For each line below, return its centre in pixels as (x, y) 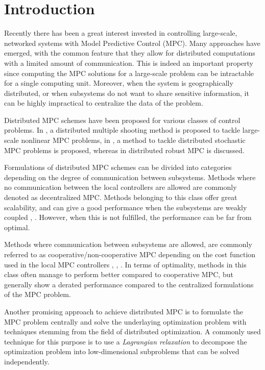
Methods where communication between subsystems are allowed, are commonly (128, 244)
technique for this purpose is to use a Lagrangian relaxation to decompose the (126, 341)
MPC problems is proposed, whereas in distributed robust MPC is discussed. (124, 150)
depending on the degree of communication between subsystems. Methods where (130, 177)
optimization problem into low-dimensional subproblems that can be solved (122, 351)
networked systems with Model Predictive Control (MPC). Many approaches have (132, 43)
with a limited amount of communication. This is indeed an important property (129, 63)
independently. (27, 361)
